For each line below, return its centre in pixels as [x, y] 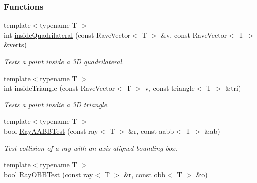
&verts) [16, 45]
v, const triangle [170, 88]
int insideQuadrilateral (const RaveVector [67, 35]
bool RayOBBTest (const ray [49, 174]
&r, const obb [144, 174]
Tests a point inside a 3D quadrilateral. [64, 61]
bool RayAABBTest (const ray [51, 131]
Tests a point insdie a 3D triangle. [57, 104]
